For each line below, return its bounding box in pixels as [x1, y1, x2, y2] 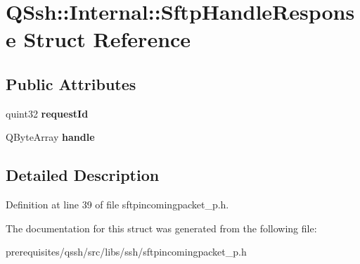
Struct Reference [23, 25, 191, 54]
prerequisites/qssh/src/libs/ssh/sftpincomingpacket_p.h [6, 244, 247, 259]
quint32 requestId [6, 106, 89, 120]
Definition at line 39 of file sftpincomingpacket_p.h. [6, 197, 229, 212]
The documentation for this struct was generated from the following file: [6, 220, 317, 235]
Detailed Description [6, 164, 160, 186]
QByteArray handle [6, 130, 95, 144]
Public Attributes [6, 73, 136, 94]
